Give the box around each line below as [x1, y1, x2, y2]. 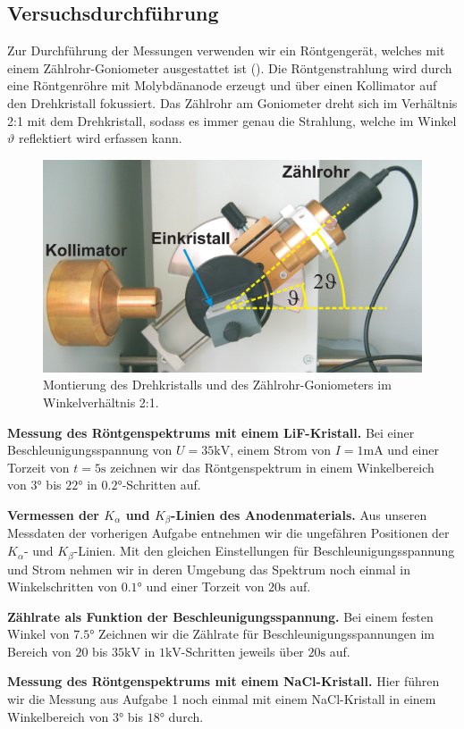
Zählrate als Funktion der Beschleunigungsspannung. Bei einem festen [7, 607, 434, 625]
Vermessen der [7, 506, 99, 524]
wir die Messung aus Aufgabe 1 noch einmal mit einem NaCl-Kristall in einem [7, 690, 436, 708]
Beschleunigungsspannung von [7, 440, 173, 459]
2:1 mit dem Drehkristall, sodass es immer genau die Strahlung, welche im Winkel [7, 111, 457, 130]
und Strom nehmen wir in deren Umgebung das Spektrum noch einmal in [7, 559, 410, 578]
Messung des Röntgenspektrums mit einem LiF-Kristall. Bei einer [7, 423, 415, 441]
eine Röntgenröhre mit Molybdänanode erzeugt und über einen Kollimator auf [7, 76, 437, 95]
